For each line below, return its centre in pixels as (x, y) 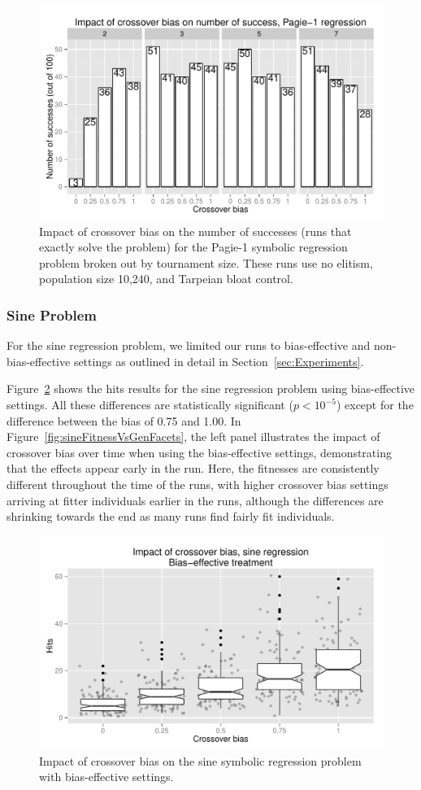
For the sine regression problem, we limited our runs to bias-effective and (189, 345)
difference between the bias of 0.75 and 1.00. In (124, 420)
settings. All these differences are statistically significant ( (150, 405)
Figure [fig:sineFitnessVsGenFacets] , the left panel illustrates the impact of (193, 436)
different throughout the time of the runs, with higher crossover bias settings (197, 484)
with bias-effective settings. (106, 777)
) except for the (375, 405)
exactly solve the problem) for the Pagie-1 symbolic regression (193, 247)
